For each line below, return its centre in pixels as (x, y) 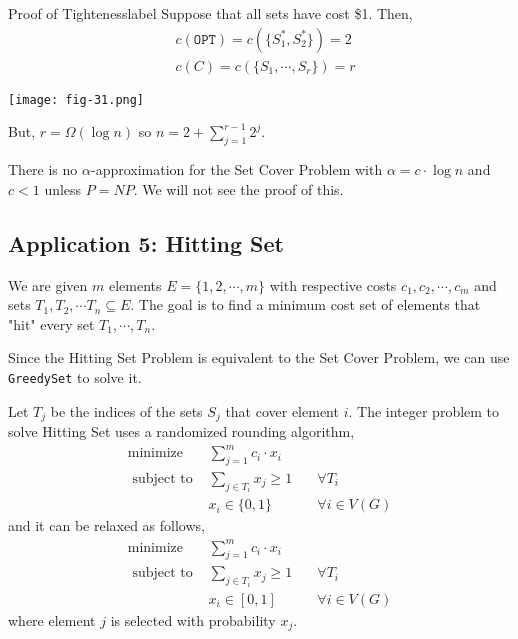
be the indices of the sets (126, 410)
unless (63, 188)
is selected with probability (193, 619)
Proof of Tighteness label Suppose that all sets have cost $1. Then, (210, 13)
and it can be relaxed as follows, (106, 525)
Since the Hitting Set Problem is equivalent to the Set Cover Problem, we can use (259, 357)
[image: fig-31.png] (76, 99)
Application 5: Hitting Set (146, 242)
